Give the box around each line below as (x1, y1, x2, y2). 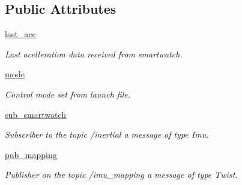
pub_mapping (5, 148, 57, 160)
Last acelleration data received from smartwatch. (5, 47, 183, 60)
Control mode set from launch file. (5, 87, 130, 100)
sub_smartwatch (5, 108, 67, 120)
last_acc (5, 28, 36, 40)
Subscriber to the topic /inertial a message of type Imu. (5, 128, 209, 141)
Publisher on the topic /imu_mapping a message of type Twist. (5, 168, 238, 181)
